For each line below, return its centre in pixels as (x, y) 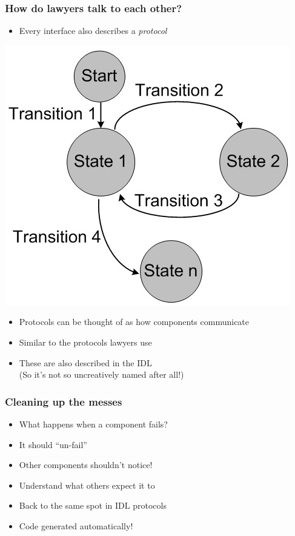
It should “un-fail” (53, 444)
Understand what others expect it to (87, 485)
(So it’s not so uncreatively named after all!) (101, 374)
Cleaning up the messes (64, 401)
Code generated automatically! (76, 525)
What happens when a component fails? (93, 424)
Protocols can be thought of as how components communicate (134, 322)
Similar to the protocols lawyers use (85, 342)
